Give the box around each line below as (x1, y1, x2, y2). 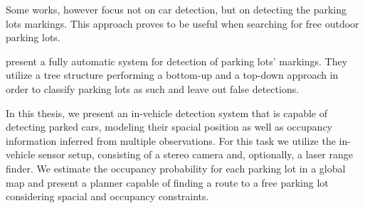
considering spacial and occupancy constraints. (6, 189, 209, 204)
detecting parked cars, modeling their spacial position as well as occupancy (6, 119, 332, 134)
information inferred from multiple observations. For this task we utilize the (6, 133, 336, 148)
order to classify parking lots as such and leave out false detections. (6, 81, 300, 96)
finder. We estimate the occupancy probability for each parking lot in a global (6, 160, 346, 175)
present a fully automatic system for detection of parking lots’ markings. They (6, 53, 348, 68)
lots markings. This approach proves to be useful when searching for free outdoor (6, 16, 359, 31)
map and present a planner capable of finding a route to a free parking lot (6, 175, 329, 190)
